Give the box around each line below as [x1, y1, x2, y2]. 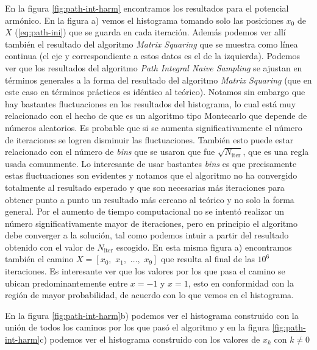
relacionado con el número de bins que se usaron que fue [5, 145, 215, 158]
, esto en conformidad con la [188, 276, 294, 289]
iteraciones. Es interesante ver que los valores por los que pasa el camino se [5, 265, 285, 277]
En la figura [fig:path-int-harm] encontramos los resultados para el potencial [5, 2, 289, 14]
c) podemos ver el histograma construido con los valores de [40, 333, 260, 346]
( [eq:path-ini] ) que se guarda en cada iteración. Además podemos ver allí [15, 26, 286, 38]
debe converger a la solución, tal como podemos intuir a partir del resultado [5, 229, 289, 241]
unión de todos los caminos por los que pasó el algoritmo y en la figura [5, 321, 269, 334]
